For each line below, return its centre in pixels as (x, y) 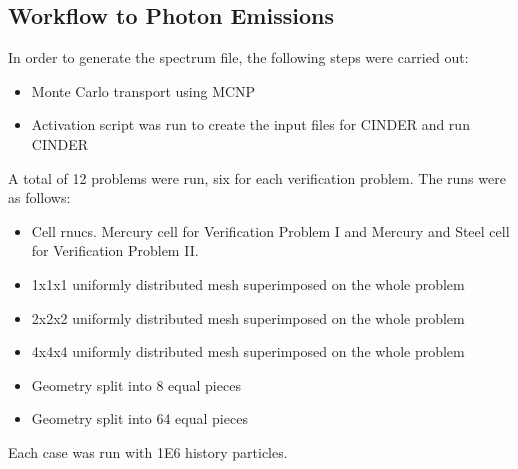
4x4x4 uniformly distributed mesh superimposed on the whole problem (248, 351)
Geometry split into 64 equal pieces (139, 418)
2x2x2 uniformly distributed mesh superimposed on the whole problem (248, 317)
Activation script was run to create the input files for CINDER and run (250, 124)
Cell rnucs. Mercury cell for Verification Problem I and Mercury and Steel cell (270, 230)
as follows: (39, 197)
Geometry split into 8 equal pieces (136, 384)
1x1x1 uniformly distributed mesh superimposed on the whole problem (248, 283)
